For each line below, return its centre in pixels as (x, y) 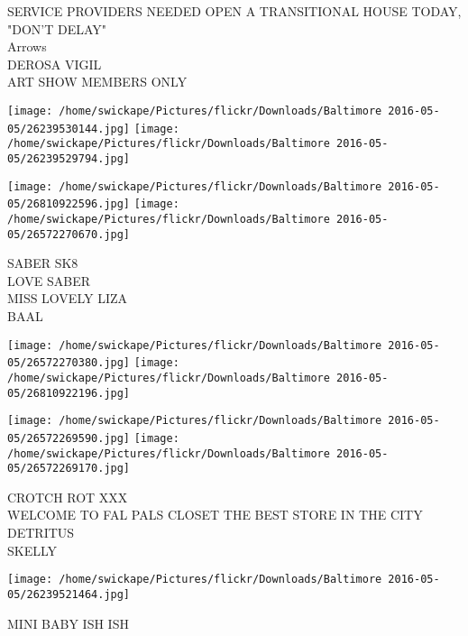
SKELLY (32, 550)
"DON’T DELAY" (57, 28)
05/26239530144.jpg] (69, 129)
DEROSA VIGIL (55, 64)
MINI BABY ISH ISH (68, 623)
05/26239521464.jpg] (69, 594)
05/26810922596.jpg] (69, 204)
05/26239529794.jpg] (69, 158)
